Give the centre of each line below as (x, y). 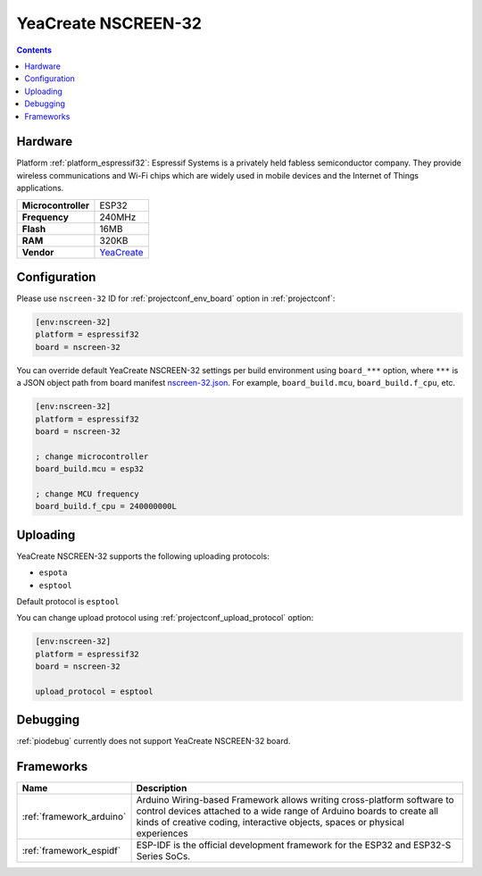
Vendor (38, 252)
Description (162, 788)
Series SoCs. (163, 856)
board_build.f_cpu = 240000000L (106, 506)
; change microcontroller (92, 456)
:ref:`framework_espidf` (71, 851)
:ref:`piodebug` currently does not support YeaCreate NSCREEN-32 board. (154, 741)
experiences (162, 833)
